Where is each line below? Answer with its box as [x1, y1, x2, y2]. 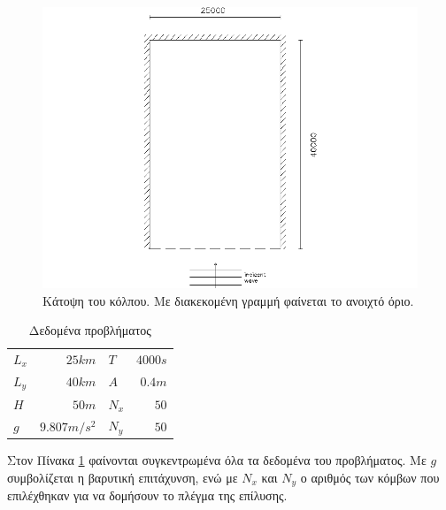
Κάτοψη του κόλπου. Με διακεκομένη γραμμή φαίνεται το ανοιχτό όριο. [42, 291, 414, 309]
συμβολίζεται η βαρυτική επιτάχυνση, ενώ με [7, 468, 238, 486]
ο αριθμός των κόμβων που [300, 468, 440, 486]
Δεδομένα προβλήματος [28, 321, 151, 339]
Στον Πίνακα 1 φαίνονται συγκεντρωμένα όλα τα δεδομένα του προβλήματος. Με [7, 451, 427, 469]
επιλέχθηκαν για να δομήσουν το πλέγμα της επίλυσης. [7, 486, 288, 505]
